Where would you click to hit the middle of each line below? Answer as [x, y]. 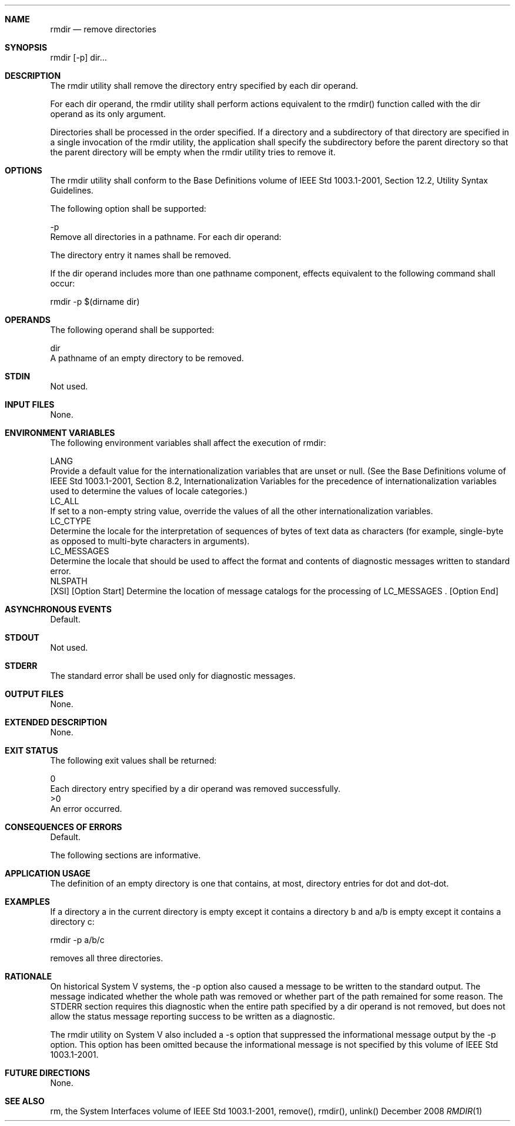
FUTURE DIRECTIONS [48, 1073]
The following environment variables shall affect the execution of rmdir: [188, 443]
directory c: [72, 922]
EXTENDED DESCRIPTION [56, 722]
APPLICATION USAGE [48, 873]
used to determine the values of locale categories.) [149, 491]
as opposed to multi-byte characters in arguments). [150, 541]
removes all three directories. [107, 958]
